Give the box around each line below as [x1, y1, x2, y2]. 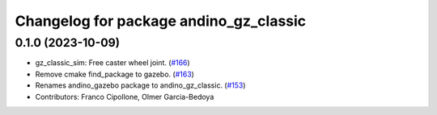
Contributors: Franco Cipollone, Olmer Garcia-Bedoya [35, 92, 214, 101]
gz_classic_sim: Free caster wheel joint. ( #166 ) [35, 58, 190, 68]
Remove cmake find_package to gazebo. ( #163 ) [35, 69, 194, 79]
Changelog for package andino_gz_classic [15, 12, 307, 30]
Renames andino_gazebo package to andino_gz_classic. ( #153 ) [35, 80, 246, 90]
